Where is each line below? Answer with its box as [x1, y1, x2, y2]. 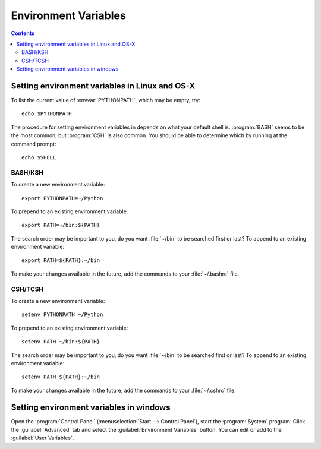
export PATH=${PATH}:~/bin [21, 257, 100, 264]
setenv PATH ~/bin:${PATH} [21, 339, 100, 345]
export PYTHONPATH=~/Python [21, 195, 103, 201]
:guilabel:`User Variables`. [11, 434, 74, 442]
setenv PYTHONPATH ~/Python [21, 311, 103, 318]
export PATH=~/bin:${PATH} [21, 222, 100, 229]
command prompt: [11, 140, 56, 147]
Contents [11, 30, 35, 37]
